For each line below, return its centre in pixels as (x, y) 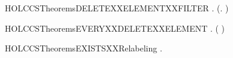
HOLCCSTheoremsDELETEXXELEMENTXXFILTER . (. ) (117, 8)
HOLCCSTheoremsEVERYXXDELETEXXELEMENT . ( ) (115, 28)
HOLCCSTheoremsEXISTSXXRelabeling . (84, 48)
